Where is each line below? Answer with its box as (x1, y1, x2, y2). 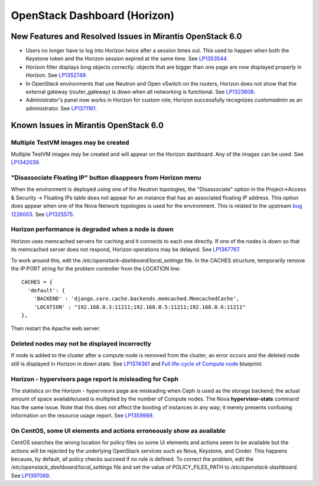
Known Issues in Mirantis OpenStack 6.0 (11, 120, 164, 130)
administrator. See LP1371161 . (25, 105, 97, 112)
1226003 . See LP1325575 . (11, 210, 74, 218)
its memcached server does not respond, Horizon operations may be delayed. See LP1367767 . (11, 246, 241, 253)
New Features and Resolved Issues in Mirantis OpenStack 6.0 (11, 31, 242, 41)
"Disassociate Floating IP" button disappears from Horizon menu (11, 174, 201, 182)
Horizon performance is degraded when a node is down (11, 225, 174, 233)
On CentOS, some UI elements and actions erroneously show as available (11, 426, 226, 435)
